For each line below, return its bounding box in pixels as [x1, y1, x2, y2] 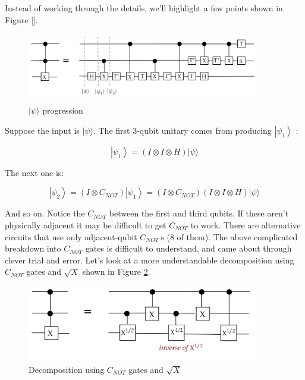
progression [42, 104, 83, 117]
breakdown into [5, 242, 61, 255]
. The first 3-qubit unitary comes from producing [93, 124, 272, 136]
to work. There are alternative [190, 218, 301, 231]
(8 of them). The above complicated [166, 230, 298, 243]
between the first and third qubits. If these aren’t [109, 207, 289, 219]
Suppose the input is [5, 124, 80, 136]
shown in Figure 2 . [82, 265, 150, 278]
